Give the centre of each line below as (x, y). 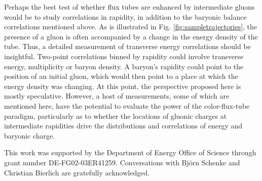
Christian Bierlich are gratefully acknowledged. (77, 172)
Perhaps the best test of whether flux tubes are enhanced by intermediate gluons (129, 7)
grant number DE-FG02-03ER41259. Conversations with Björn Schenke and (122, 162)
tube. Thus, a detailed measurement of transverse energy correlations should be (127, 46)
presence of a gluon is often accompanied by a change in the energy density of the (131, 36)
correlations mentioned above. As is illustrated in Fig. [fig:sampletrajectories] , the (131, 27)
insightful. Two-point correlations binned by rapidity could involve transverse (124, 56)
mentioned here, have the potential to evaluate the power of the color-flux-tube (127, 105)
